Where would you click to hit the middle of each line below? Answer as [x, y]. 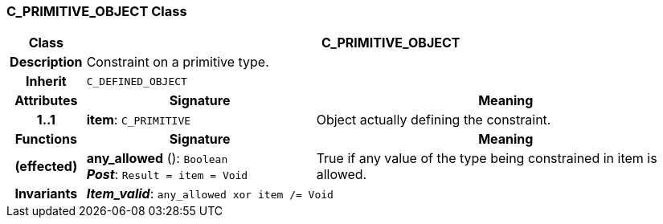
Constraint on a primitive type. [178, 62]
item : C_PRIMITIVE [139, 120]
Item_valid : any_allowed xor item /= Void [210, 194]
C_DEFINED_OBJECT [137, 81]
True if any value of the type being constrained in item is [487, 159]
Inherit [46, 81]
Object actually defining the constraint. [434, 120]
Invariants [46, 194]
